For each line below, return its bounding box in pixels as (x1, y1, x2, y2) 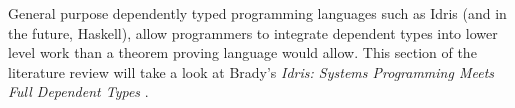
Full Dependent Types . (8, 81, 149, 102)
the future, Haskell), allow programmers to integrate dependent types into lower (8, 22, 498, 43)
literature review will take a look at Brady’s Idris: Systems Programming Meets (8, 61, 495, 82)
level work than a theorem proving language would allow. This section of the (8, 42, 477, 63)
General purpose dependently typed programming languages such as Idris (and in (8, 3, 507, 23)
